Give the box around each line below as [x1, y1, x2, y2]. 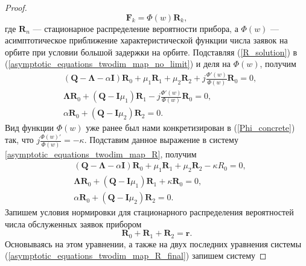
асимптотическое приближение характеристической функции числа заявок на [5, 34, 288, 46]
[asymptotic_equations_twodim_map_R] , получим [5, 147, 197, 160]
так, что [5, 133, 34, 146]
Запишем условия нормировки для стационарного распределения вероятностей [5, 206, 294, 218]
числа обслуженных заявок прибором [5, 217, 142, 230]
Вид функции [5, 121, 54, 134]
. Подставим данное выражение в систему [84, 133, 238, 146]
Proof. [5, 1, 27, 13]
